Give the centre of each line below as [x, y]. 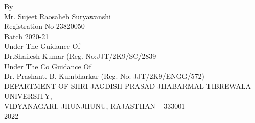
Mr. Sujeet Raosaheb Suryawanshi [57, 16]
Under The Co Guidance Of [48, 66]
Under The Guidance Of [42, 46]
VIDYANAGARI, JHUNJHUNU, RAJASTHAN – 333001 [95, 105]
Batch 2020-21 [27, 36]
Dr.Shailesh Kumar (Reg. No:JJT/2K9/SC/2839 [80, 56]
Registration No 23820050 [44, 26]
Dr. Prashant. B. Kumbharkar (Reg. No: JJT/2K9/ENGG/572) [104, 76]
